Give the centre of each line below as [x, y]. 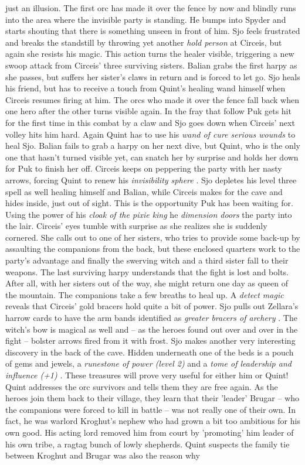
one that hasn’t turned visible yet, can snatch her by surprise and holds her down [152, 157]
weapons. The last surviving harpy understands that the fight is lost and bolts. [147, 271]
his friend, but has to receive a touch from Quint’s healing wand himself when [145, 88]
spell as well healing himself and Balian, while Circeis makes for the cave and [144, 191]
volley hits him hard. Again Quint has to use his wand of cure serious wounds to [150, 134]
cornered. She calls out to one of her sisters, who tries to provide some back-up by [153, 237]
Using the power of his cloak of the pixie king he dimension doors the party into [149, 214]
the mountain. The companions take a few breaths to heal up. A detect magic [145, 294]
